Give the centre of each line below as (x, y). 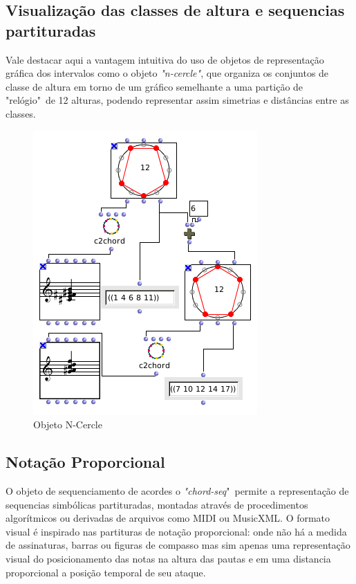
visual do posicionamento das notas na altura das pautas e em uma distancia (168, 558)
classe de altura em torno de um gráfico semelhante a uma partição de (154, 86)
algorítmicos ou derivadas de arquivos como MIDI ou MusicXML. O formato (168, 518)
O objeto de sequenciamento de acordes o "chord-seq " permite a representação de (177, 490)
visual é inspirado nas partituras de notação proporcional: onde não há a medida (176, 531)
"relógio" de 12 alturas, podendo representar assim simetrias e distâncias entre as (177, 100)
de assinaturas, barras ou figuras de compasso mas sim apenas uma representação (178, 545)
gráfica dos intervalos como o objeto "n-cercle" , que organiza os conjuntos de (167, 73)
